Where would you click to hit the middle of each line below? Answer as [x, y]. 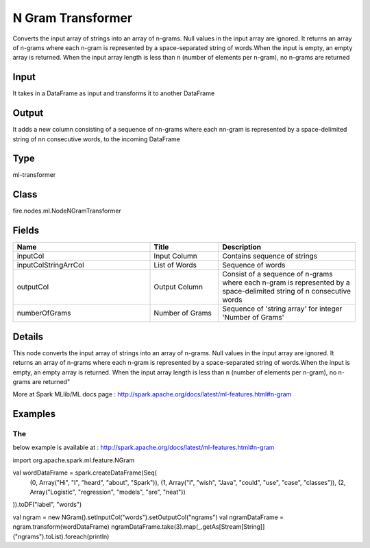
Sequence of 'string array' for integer [282, 309]
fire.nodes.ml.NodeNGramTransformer [67, 211]
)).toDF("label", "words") [47, 505]
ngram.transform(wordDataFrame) [61, 527]
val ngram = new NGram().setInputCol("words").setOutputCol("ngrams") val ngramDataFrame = [148, 517]
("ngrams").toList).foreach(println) [61, 536]
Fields [26, 231]
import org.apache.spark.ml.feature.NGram [74, 460]
